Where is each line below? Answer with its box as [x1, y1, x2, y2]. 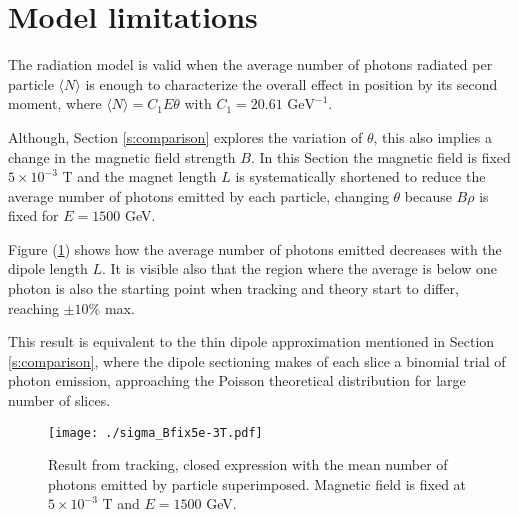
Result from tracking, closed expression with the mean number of [48, 454, 448, 475]
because [404, 185, 452, 206]
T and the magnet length [62, 166, 217, 187]
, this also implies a [373, 126, 492, 147]
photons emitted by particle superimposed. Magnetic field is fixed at [48, 473, 467, 494]
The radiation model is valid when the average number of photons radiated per [8, 54, 493, 75]
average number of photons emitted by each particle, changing [8, 185, 389, 206]
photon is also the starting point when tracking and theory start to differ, [8, 278, 459, 299]
